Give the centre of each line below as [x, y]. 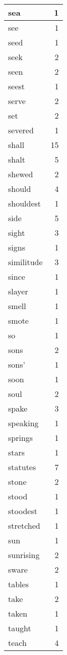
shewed [21, 174]
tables [18, 584]
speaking [23, 423]
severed [21, 130]
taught [20, 628]
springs [21, 438]
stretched [24, 525]
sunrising [24, 555]
